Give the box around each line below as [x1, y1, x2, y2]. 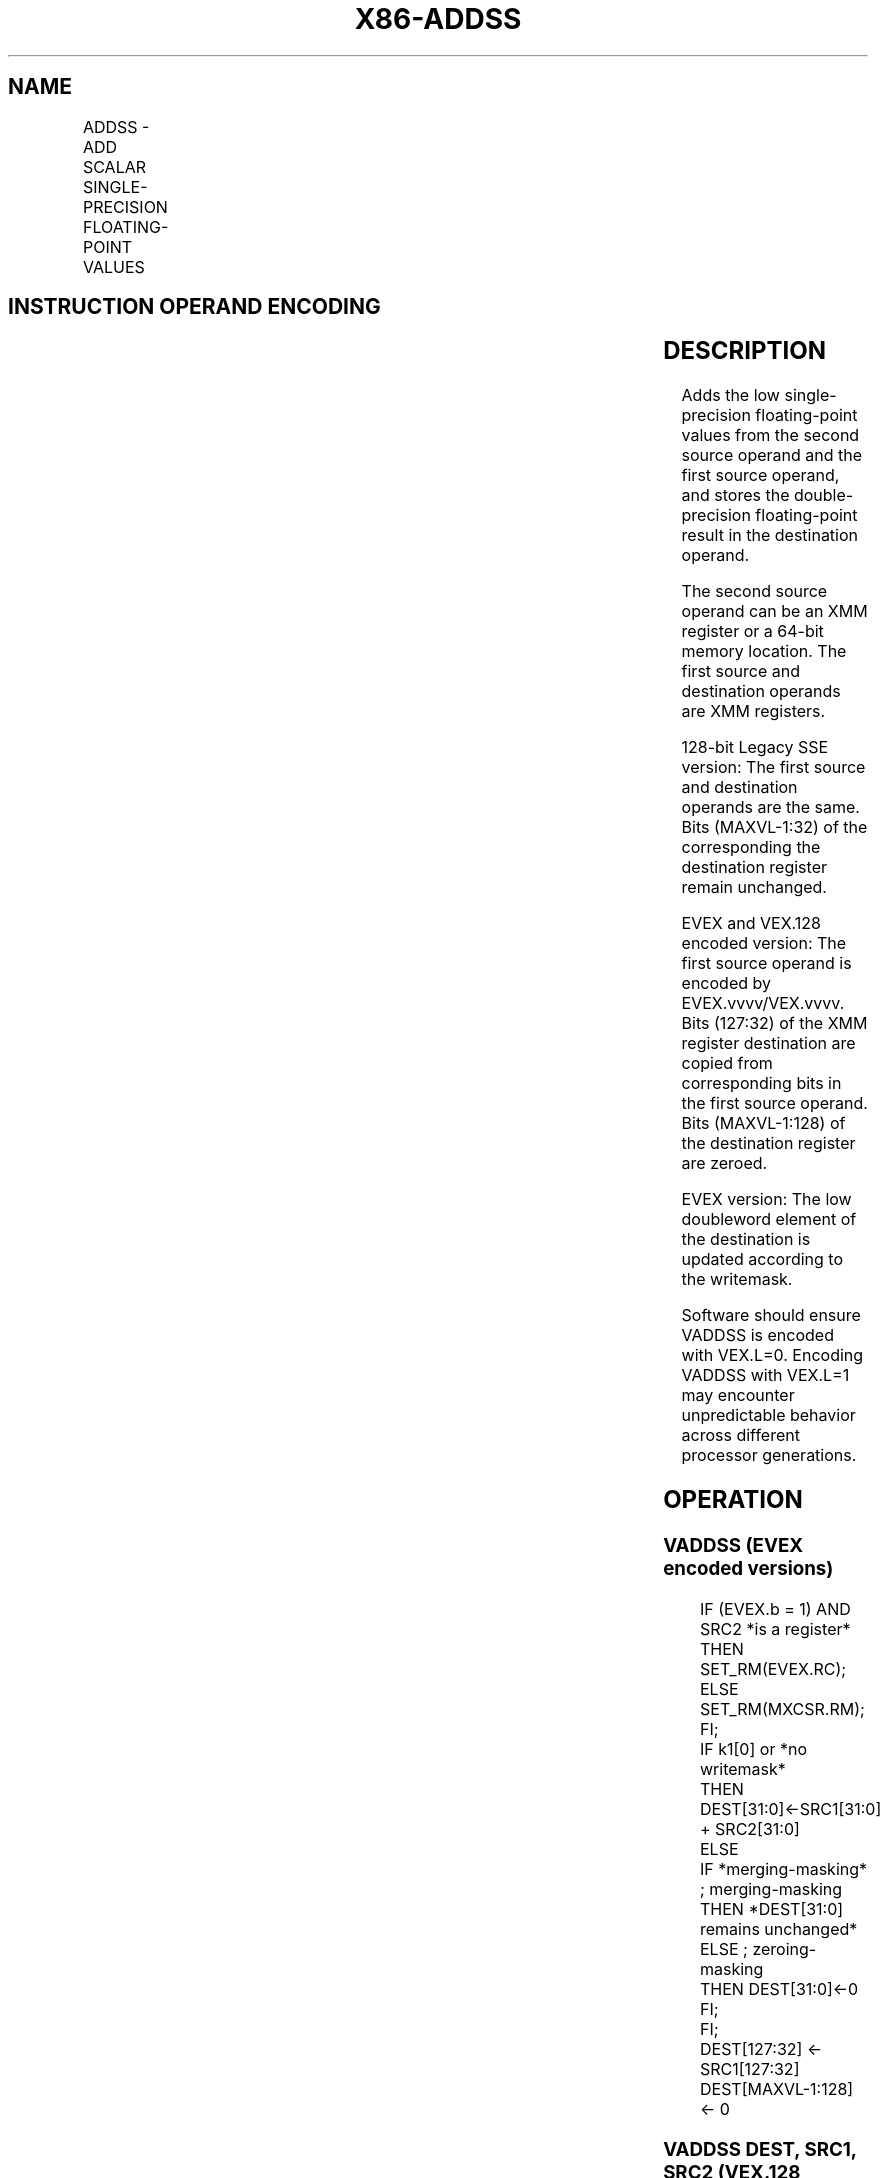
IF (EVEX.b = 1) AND [700, 1598, 851, 1619]
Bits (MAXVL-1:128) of [681, 1113, 846, 1134]
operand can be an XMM [681, 601, 868, 622]
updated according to [681, 1249, 844, 1270]
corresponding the [681, 837, 821, 858]
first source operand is [681, 953, 852, 974]
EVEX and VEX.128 [681, 913, 821, 934]
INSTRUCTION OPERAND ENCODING [8, 294, 381, 320]
